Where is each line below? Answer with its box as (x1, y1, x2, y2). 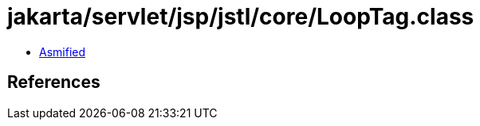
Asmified (39, 44, 86, 59)
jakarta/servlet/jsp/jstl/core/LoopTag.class (7, 3, 474, 30)
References (7, 72, 100, 93)
